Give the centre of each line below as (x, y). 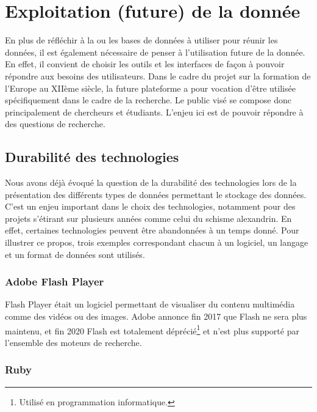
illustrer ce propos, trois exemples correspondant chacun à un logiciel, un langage (157, 242)
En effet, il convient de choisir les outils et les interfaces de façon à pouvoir (145, 64)
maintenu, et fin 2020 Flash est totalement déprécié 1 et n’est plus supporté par (152, 329)
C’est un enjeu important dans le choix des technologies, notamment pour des (150, 206)
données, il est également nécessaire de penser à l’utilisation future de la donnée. (155, 52)
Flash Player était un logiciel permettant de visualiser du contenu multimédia (150, 304)
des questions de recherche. (55, 124)
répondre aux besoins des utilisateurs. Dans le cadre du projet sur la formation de (158, 75)
